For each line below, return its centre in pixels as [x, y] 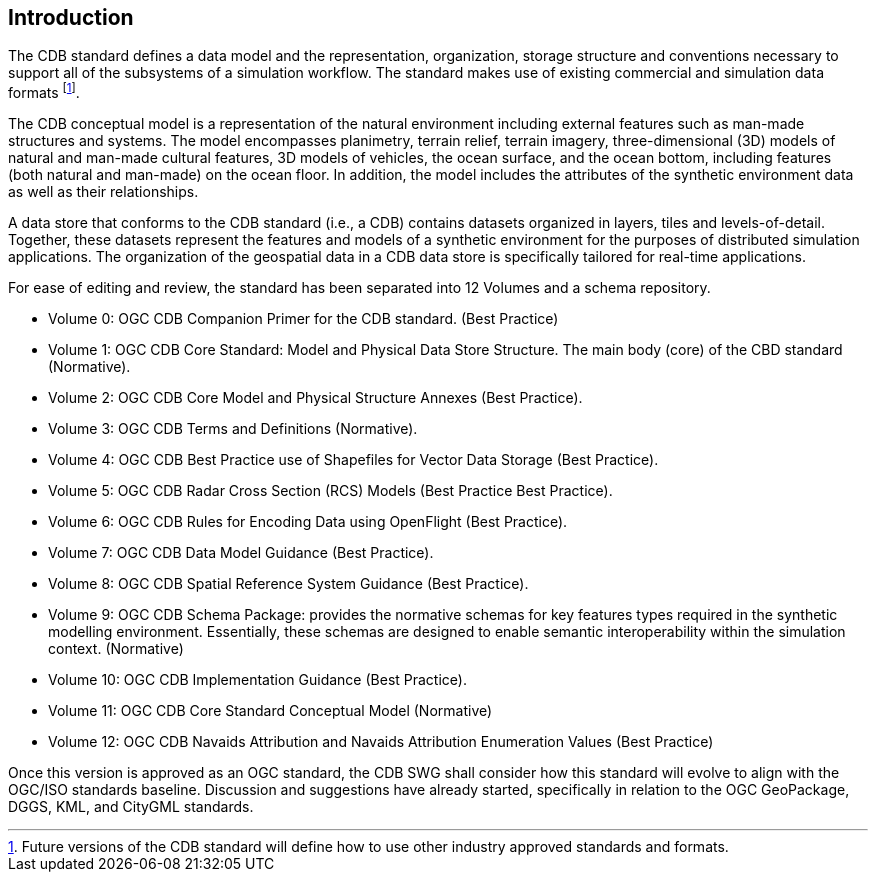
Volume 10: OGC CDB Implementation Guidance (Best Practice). [257, 680]
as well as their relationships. [103, 192]
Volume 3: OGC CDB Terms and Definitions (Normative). [233, 429]
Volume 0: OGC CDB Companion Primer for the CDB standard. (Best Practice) [303, 319]
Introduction [71, 17]
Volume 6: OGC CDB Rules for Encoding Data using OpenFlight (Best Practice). [308, 522]
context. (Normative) [116, 649]
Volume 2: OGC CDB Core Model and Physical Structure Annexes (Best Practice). [315, 398]
